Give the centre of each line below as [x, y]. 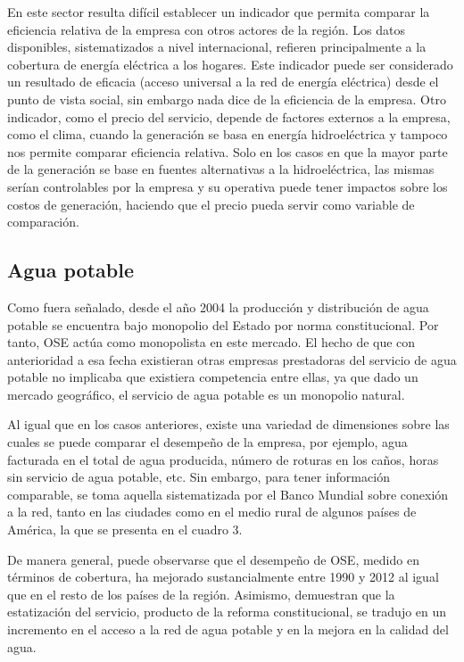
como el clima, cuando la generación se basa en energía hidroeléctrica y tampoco [228, 134]
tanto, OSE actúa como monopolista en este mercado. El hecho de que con [211, 342]
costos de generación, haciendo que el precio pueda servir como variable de [211, 204]
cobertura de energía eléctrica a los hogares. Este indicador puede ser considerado [230, 64]
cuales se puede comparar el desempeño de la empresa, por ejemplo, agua [207, 442]
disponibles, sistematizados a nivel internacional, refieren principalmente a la [217, 47]
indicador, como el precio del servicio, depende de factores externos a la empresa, [229, 116]
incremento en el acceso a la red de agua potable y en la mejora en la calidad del [228, 629]
